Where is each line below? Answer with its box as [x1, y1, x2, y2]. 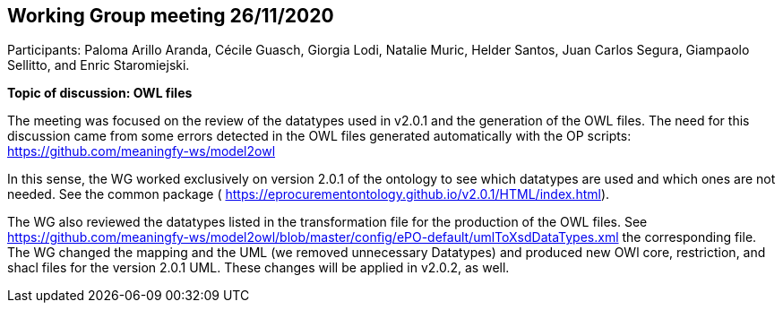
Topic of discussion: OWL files [7, 85, 193, 101]
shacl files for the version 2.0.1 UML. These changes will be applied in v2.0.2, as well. [7, 260, 510, 276]
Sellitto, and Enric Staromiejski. [7, 57, 190, 73]
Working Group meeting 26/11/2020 [7, 4, 334, 27]
